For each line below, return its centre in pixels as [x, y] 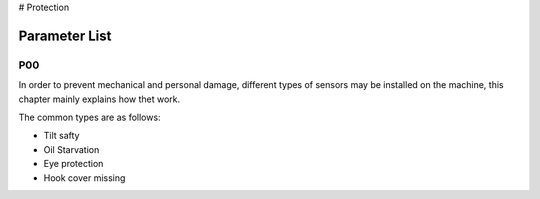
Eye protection [73, 164]
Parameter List [65, 35]
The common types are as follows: [89, 117]
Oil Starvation [71, 149]
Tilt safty [61, 136]
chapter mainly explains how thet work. [99, 99]
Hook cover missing [84, 177]
